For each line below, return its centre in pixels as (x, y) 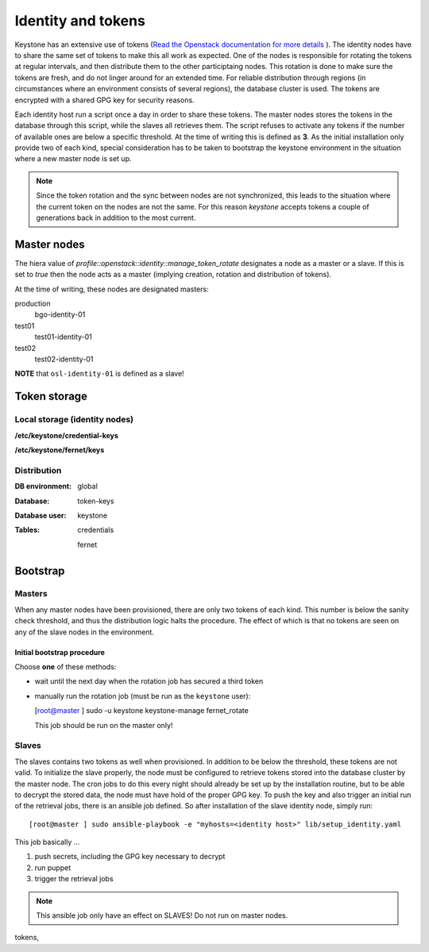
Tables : (27, 530)
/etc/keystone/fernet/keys (60, 449)
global (88, 486)
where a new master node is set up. (73, 159)
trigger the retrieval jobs (74, 879)
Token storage (51, 397)
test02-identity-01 (64, 359)
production (33, 304)
